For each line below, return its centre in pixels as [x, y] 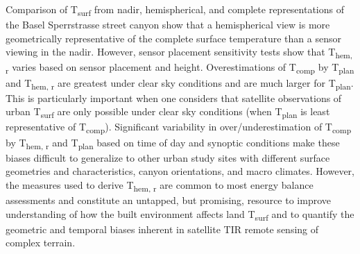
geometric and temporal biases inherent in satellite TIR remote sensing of [162, 229]
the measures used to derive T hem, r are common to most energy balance [160, 185]
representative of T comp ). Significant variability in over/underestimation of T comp [179, 128]
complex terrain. [41, 243]
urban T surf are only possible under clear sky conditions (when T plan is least [168, 112]
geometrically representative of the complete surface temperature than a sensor [173, 38]
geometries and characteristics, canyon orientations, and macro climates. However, [180, 171]
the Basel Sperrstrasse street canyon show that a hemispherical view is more [168, 25]
